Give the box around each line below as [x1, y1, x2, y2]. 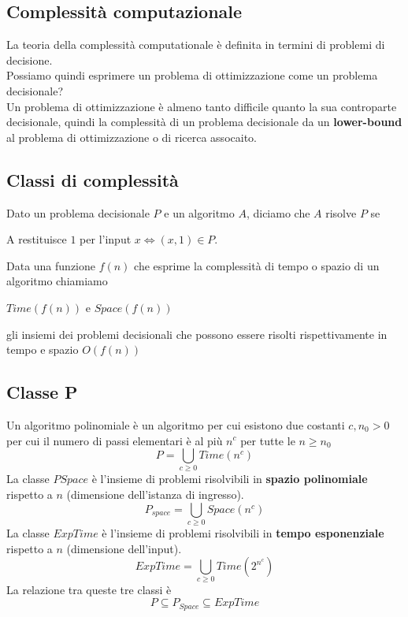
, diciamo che [246, 204, 310, 221]
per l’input [80, 231, 132, 247]
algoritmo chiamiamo [6, 273, 108, 289]
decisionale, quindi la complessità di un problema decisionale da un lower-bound [6, 113, 402, 130]
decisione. [6, 51, 53, 68]
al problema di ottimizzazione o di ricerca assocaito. [6, 128, 257, 145]
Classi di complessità [6, 167, 179, 191]
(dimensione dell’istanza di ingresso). [66, 486, 244, 503]
